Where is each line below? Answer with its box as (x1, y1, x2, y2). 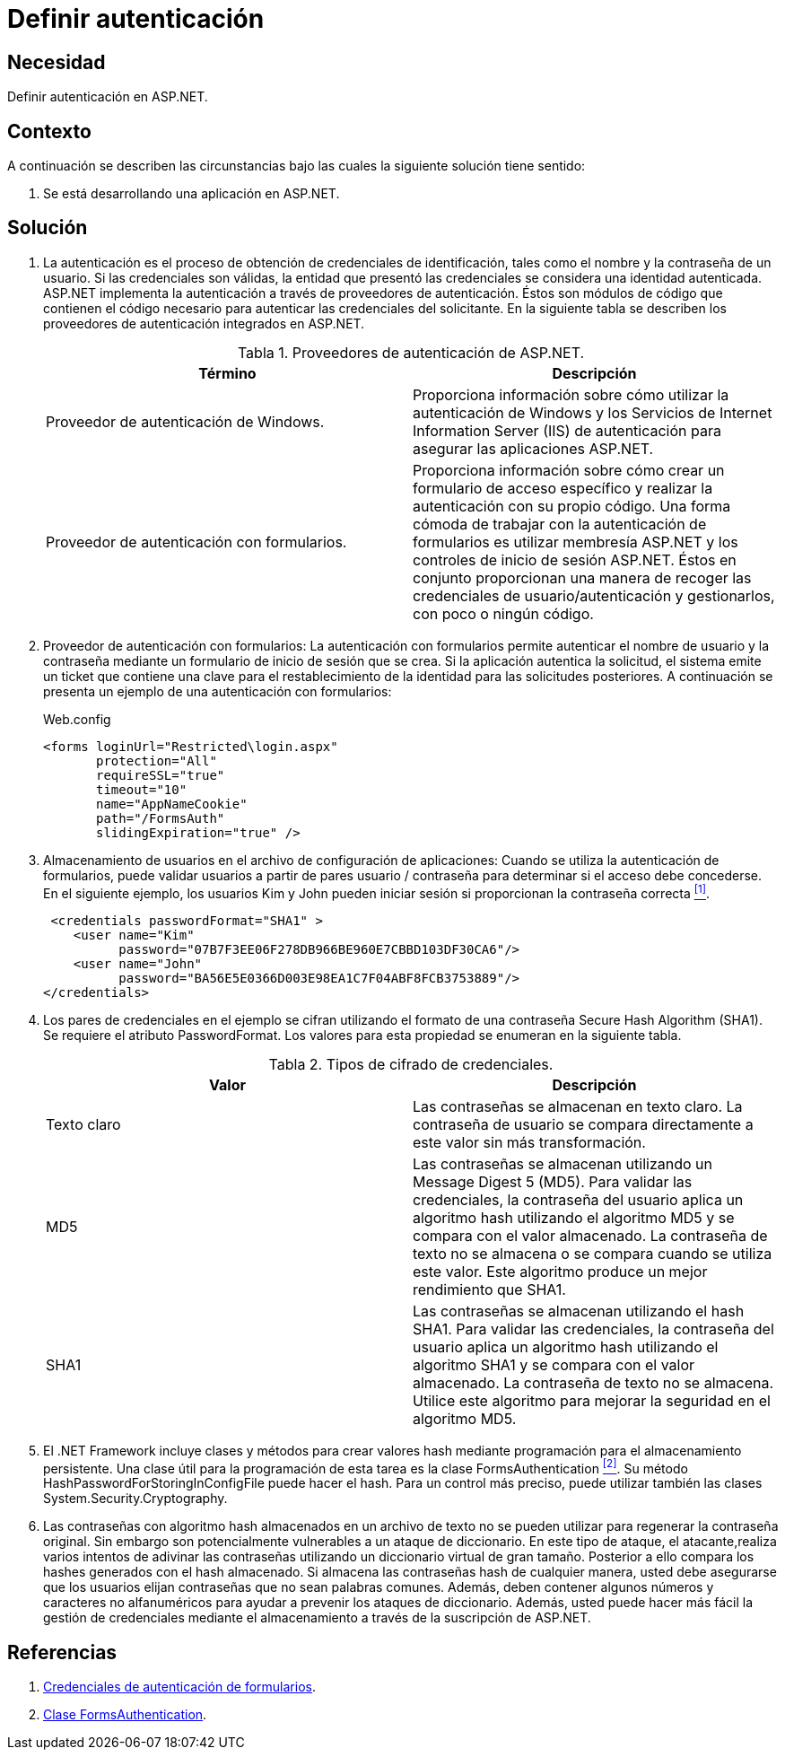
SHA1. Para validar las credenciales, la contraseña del (413, 1319, 774, 1338)
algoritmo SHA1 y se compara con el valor (413, 1355, 695, 1374)
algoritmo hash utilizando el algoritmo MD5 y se (413, 1208, 735, 1227)
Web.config (43, 711, 111, 727)
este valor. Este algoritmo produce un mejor (413, 1262, 708, 1281)
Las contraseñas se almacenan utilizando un (413, 1154, 712, 1173)
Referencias (7, 1640, 118, 1664)
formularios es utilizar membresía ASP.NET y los (413, 532, 738, 551)
